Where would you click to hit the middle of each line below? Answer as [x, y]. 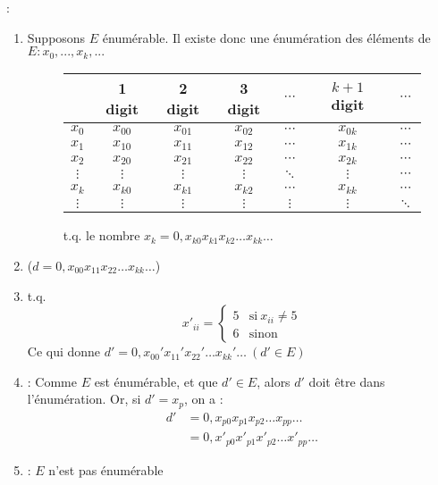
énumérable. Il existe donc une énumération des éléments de [266, 37]
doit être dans [347, 381]
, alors [274, 381]
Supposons [56, 37]
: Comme [52, 381]
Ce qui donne [64, 351]
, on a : [204, 399]
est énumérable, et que [156, 381]
